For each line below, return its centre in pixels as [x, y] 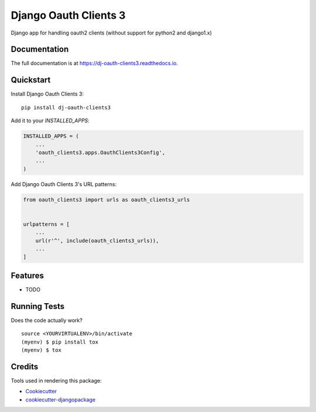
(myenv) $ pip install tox [60, 342]
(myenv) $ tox [41, 350]
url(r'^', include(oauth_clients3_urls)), [97, 241]
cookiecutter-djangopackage [61, 399]
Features [27, 275]
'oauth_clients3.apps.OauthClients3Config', [100, 152]
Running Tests [37, 306]
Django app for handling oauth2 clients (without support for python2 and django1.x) [111, 33]
